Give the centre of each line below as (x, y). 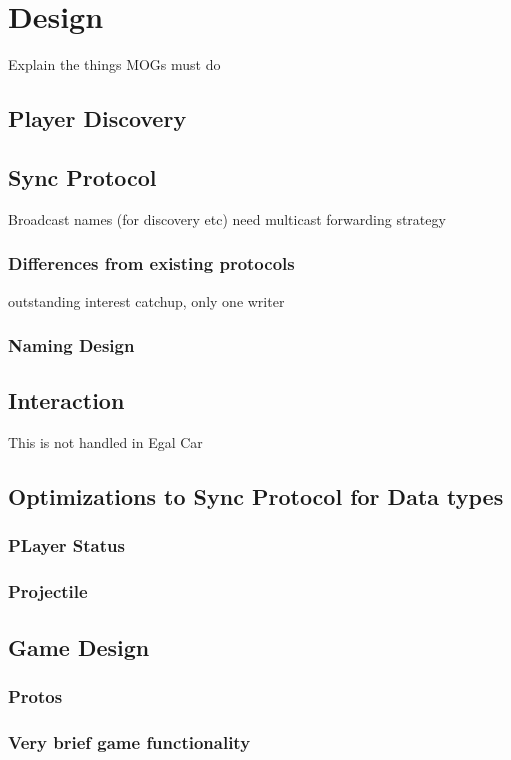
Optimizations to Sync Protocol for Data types (256, 496)
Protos (35, 695)
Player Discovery (97, 118)
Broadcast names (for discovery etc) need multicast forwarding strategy (227, 218)
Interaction (66, 400)
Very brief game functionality (129, 741)
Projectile (48, 591)
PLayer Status (66, 545)
